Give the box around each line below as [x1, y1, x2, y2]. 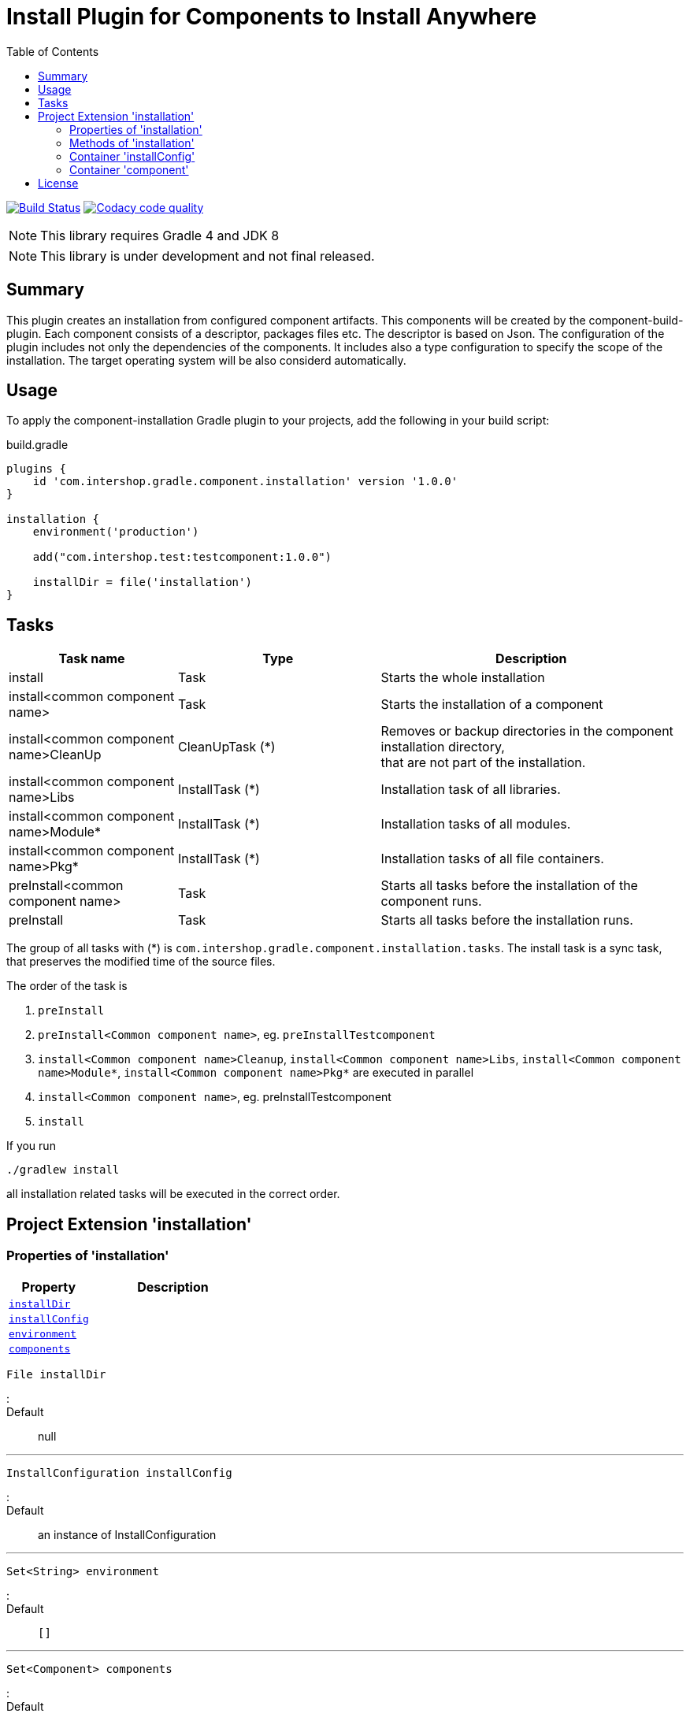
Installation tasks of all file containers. [380, 851, 604, 867]
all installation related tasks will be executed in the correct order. [6, 1187, 340, 1201]
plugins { [6, 462, 66, 476]
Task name [58, 651, 125, 667]
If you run [6, 1139, 56, 1153]
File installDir [6, 1367, 106, 1381]
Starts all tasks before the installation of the [380, 877, 638, 894]
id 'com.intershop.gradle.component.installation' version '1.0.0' [32, 475, 458, 488]
